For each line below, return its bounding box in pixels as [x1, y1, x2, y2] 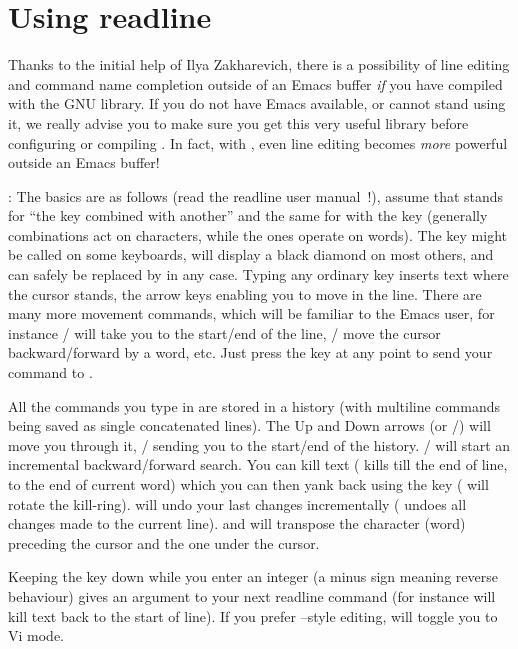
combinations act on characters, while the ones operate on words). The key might [8, 224, 507, 245]
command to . [8, 362, 93, 383]
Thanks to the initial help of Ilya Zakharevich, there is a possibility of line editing [8, 54, 510, 75]
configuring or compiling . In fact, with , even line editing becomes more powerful [8, 132, 508, 153]
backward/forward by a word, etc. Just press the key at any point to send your [8, 342, 493, 363]
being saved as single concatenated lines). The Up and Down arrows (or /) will [8, 415, 491, 436]
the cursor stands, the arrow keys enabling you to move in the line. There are [8, 283, 482, 304]
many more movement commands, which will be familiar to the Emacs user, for [8, 303, 495, 324]
